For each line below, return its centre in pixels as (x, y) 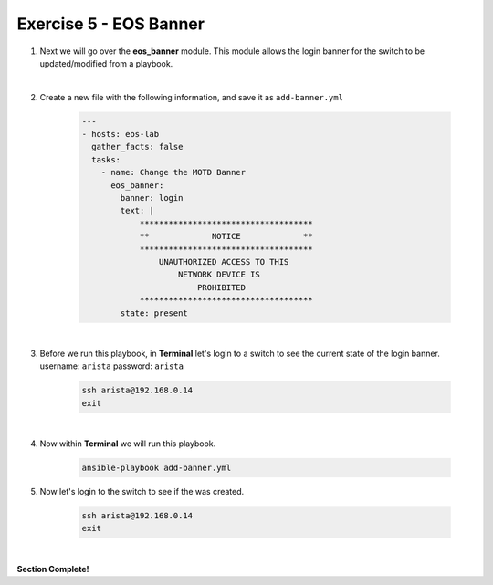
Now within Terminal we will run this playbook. (128, 444)
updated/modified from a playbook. (106, 63)
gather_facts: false (137, 147)
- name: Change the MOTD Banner (173, 172)
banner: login (152, 198)
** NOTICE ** (226, 236)
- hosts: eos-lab (121, 134)
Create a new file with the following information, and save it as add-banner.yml (192, 97)
